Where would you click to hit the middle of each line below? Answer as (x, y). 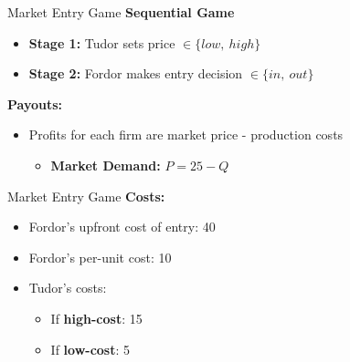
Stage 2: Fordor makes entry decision (136, 73)
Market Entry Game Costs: (86, 196)
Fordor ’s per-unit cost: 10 (100, 257)
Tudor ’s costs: (68, 288)
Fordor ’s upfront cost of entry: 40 (122, 227)
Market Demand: (106, 165)
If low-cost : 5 (90, 349)
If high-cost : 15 (96, 318)
